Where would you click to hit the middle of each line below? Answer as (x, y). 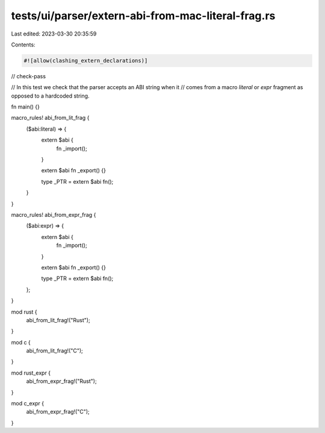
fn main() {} (26, 107)
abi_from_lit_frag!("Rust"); (58, 320)
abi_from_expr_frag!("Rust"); (61, 381)
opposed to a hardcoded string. (50, 96)
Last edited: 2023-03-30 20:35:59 (54, 34)
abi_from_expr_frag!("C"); (58, 412)
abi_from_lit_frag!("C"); (55, 351)
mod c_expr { (28, 403)
